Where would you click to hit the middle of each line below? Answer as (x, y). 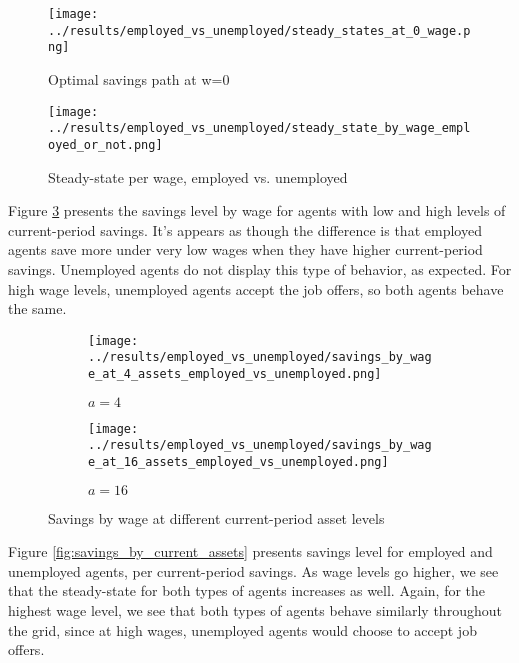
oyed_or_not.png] (105, 144)
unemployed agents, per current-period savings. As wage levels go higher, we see (253, 570)
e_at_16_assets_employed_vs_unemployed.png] (238, 461)
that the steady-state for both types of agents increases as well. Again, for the (247, 590)
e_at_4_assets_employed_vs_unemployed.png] (235, 374)
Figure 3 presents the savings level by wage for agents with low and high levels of (257, 210)
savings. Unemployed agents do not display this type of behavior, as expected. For (260, 268)
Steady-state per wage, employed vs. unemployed (198, 176)
